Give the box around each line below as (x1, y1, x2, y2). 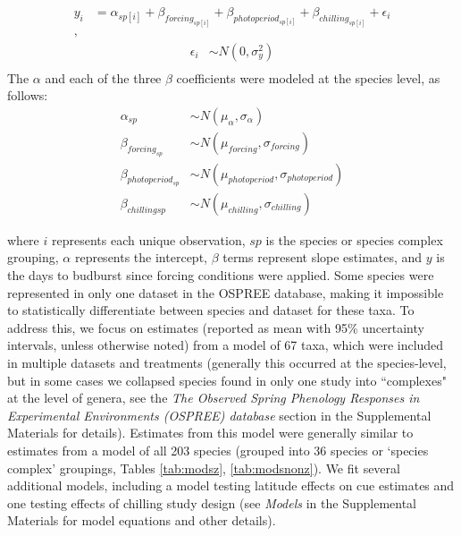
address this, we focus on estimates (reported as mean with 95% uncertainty (7, 318, 424, 336)
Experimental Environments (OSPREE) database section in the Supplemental (7, 405, 432, 424)
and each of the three (45, 68, 162, 87)
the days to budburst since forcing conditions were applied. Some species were (7, 266, 434, 285)
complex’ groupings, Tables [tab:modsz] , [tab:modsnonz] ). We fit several (7, 458, 400, 477)
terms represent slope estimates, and (222, 248, 423, 267)
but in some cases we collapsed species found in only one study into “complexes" (7, 370, 447, 389)
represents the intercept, (74, 248, 207, 267)
